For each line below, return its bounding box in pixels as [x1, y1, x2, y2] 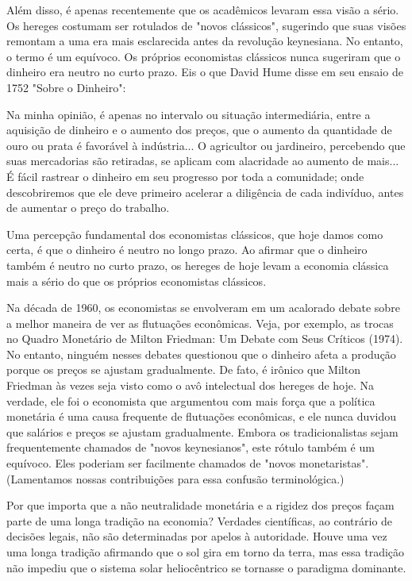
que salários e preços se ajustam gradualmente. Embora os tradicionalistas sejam [6, 423, 399, 440]
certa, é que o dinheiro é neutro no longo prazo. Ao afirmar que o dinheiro [6, 241, 368, 258]
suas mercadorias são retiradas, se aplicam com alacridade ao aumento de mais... [6, 152, 399, 169]
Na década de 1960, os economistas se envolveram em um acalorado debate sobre [6, 299, 400, 316]
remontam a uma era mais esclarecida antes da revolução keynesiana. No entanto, [6, 33, 403, 49]
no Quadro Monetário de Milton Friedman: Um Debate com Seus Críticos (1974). [6, 330, 403, 347]
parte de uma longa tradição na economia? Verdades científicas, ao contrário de [6, 512, 393, 529]
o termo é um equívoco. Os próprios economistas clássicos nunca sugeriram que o [6, 48, 401, 64]
